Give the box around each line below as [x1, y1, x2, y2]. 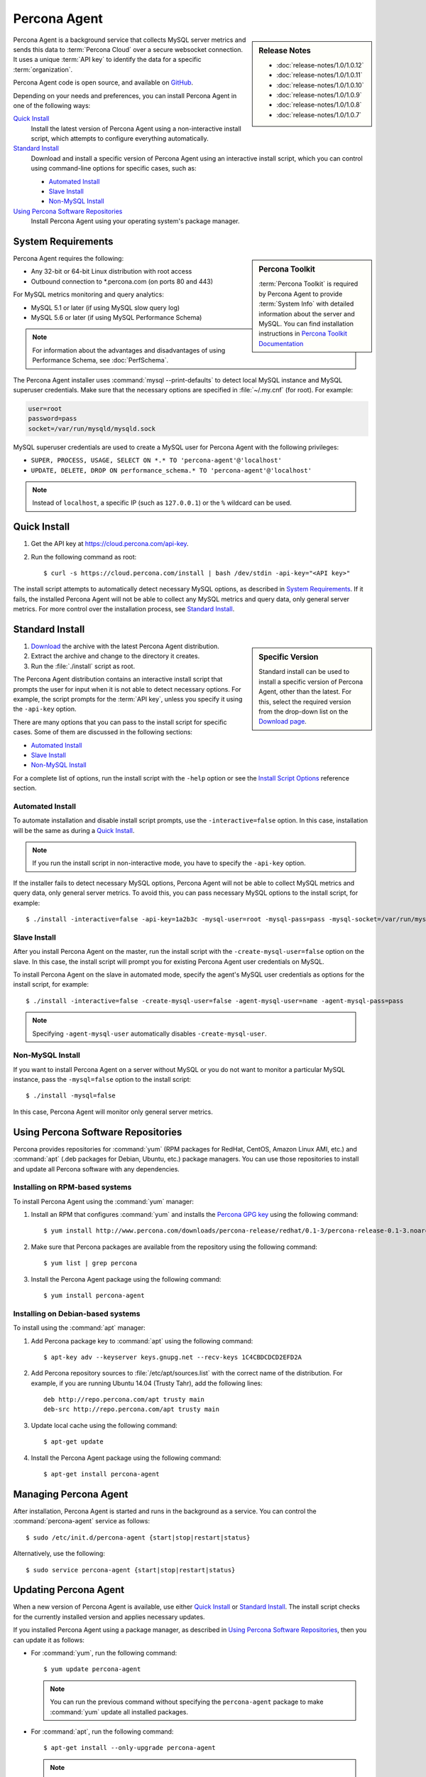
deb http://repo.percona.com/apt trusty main [43, 1395, 205, 1404]
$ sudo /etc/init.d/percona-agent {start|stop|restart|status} [26, 1533, 251, 1542]
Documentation [258, 339, 304, 348]
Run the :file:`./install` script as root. [31, 662, 135, 670]
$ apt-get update [43, 1438, 104, 1446]
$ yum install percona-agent [43, 1292, 145, 1299]
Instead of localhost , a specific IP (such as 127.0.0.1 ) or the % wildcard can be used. [32, 498, 293, 508]
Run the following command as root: [31, 552, 137, 561]
